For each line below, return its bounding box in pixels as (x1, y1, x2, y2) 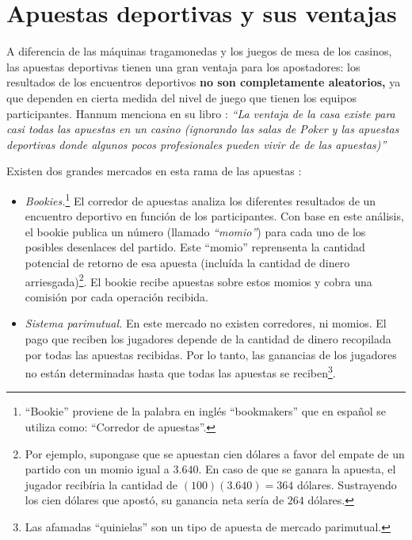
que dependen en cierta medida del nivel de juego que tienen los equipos (6, 89, 357, 105)
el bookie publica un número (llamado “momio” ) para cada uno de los (25, 223, 366, 239)
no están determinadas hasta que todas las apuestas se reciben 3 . (25, 362, 336, 381)
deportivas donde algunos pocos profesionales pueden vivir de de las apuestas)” (6, 136, 387, 152)
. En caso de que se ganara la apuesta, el (198, 461, 396, 477)
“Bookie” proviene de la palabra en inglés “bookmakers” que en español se (25, 403, 386, 419)
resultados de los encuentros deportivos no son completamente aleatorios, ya (6, 74, 401, 90)
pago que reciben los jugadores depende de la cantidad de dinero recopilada (25, 330, 391, 347)
